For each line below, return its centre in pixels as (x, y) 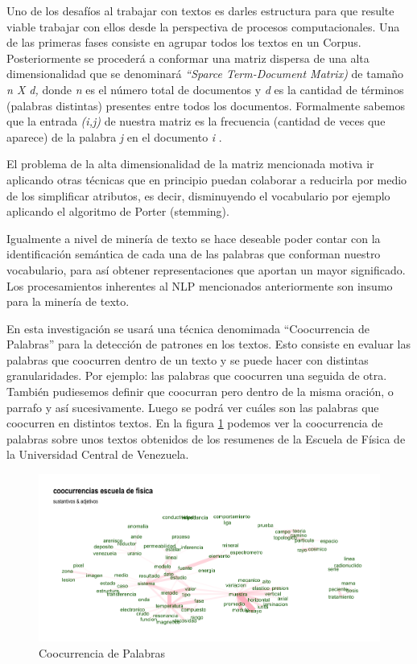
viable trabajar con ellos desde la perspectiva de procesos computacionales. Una (203, 26)
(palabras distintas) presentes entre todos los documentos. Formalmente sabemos (206, 105)
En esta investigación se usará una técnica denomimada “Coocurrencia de (188, 328)
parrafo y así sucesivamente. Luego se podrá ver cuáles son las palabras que (193, 407)
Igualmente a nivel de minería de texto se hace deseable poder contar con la (194, 238)
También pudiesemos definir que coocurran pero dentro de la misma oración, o (200, 392)
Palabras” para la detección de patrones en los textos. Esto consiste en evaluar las (208, 344)
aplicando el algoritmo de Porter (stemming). (118, 211)
